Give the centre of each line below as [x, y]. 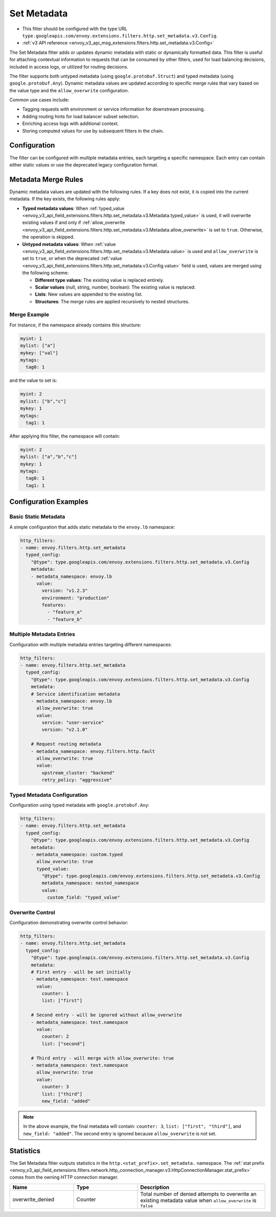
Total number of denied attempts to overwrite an [198, 1194]
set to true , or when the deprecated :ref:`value [72, 258]
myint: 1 [31, 338]
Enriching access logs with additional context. [71, 123]
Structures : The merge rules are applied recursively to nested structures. [112, 301]
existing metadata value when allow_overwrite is [198, 1200]
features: [54, 605]
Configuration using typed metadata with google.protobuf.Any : [79, 805]
